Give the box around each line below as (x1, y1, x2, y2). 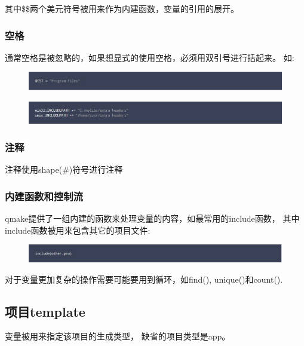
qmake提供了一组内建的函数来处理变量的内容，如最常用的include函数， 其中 (5, 212, 300, 224)
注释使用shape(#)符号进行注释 (5, 163, 123, 176)
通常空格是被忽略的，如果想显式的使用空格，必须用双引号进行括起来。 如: (5, 51, 294, 63)
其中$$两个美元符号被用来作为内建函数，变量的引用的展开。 (5, 2, 239, 14)
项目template (5, 302, 85, 320)
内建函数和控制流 (5, 188, 83, 203)
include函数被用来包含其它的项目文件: (5, 223, 151, 236)
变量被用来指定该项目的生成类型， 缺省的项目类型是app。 (5, 330, 231, 342)
